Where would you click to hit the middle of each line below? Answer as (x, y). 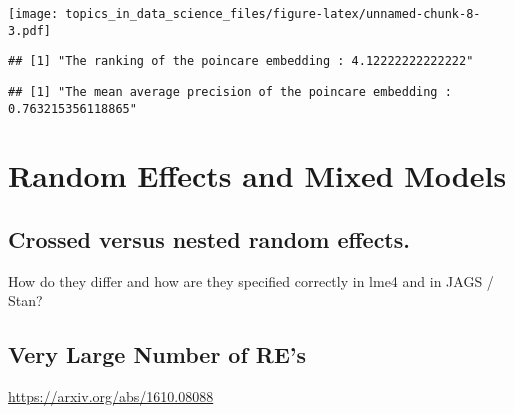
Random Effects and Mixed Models (257, 175)
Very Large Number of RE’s (157, 354)
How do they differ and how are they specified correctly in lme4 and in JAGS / (251, 280)
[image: (33, 14)
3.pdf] (29, 30)
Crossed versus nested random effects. (209, 239)
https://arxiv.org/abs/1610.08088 (111, 396)
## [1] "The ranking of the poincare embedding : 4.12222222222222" (241, 61)
